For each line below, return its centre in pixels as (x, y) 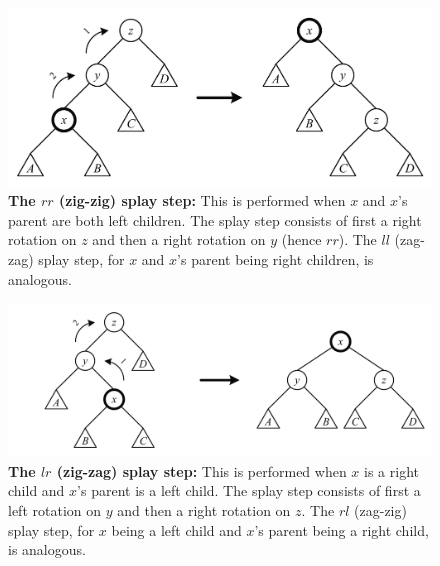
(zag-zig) (380, 510)
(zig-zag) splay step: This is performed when (201, 470)
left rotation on (55, 510)
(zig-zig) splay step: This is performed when (202, 200)
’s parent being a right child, (341, 529)
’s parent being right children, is (275, 259)
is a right (391, 470)
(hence (301, 239)
